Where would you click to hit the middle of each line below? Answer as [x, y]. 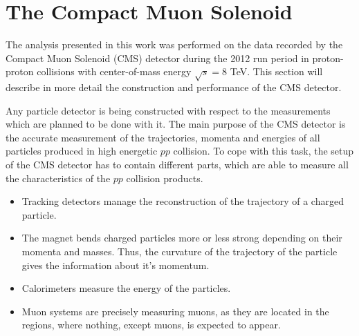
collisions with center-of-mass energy [114, 71]
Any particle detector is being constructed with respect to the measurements [168, 110]
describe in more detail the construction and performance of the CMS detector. [174, 87]
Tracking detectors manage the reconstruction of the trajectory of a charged [183, 201]
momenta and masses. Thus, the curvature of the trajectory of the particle [179, 251]
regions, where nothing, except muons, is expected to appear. [151, 325]
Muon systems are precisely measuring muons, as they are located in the [175, 311]
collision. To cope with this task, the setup [264, 151]
